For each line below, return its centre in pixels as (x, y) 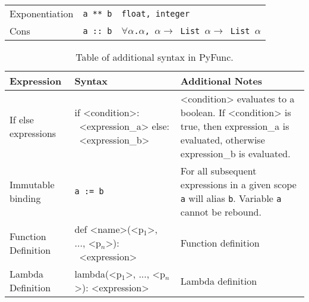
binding (25, 198)
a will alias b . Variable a (231, 198)
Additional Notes (221, 81)
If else (22, 119)
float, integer (156, 13)
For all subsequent (218, 171)
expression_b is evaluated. (235, 153)
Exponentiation (42, 13)
